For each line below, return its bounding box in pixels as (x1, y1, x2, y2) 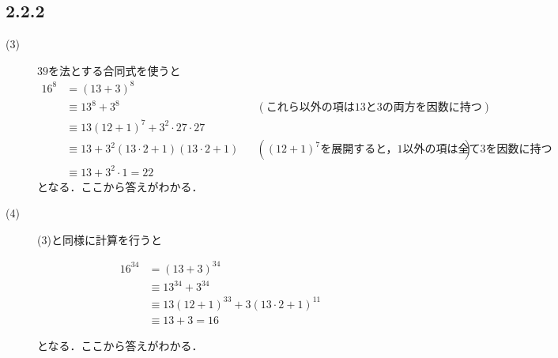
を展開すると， (320, 144, 398, 155)
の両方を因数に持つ (382, 102, 482, 114)
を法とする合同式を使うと (48, 62, 181, 78)
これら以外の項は (266, 102, 355, 114)
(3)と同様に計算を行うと (37, 231, 162, 247)
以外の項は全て (402, 144, 481, 155)
